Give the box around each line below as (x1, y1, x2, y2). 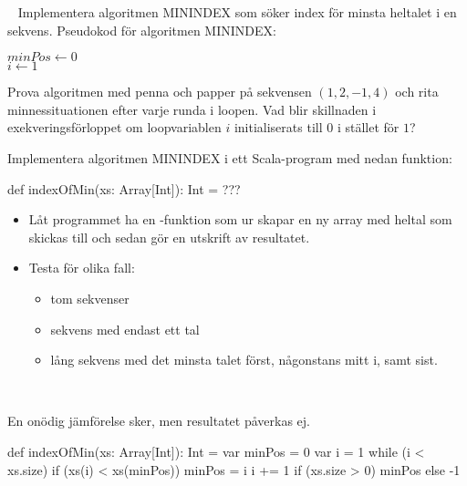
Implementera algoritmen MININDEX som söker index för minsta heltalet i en (17, 3, 457, 21)
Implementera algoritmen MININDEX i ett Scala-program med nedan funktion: (7, 148, 452, 167)
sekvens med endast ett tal (50, 319, 200, 338)
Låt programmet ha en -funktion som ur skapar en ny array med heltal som (28, 210, 452, 229)
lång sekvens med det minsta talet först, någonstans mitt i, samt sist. (50, 350, 438, 369)
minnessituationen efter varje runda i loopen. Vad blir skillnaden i (7, 99, 377, 119)
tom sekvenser (50, 288, 130, 307)
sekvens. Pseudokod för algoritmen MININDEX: (7, 20, 276, 39)
